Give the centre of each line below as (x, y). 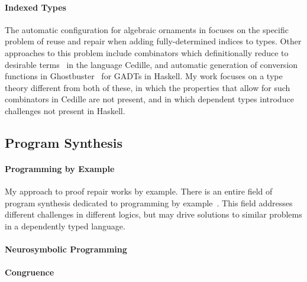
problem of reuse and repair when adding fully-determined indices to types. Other (153, 41)
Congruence (30, 272)
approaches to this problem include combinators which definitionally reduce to (147, 52)
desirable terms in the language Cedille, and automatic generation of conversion (151, 64)
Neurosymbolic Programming (66, 249)
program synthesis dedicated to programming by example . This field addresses (149, 202)
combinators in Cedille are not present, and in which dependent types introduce (149, 99)
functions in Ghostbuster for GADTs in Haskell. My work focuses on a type (144, 76)
